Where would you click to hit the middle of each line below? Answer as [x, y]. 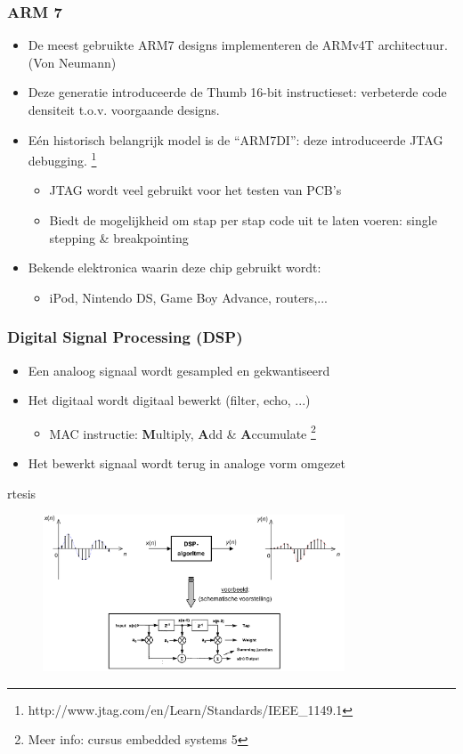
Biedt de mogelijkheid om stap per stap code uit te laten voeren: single [243, 220]
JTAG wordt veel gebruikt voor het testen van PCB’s [195, 190]
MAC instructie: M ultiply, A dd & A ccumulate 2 [183, 432]
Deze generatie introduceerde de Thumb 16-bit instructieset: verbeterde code [237, 92]
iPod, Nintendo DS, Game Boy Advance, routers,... [188, 297]
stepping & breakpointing [119, 237]
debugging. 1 [62, 159]
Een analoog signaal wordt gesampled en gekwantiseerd [179, 370]
